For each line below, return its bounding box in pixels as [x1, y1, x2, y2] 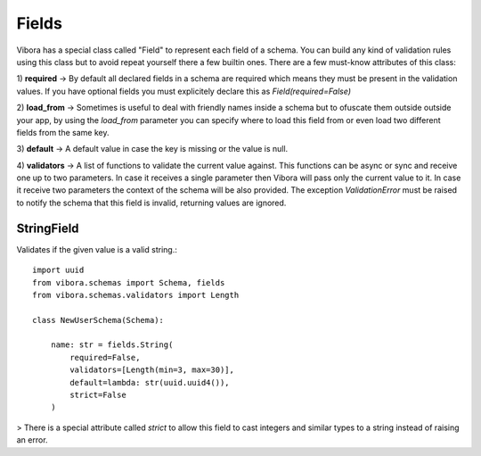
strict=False [69, 390, 126, 401]
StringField [16, 220, 79, 236]
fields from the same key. [16, 127, 110, 137]
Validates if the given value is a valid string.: [16, 244, 177, 254]
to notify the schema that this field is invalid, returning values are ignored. [16, 197, 287, 208]
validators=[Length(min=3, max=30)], [69, 365, 235, 375]
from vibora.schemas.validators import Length [32, 290, 240, 300]
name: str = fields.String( [50, 340, 174, 350]
